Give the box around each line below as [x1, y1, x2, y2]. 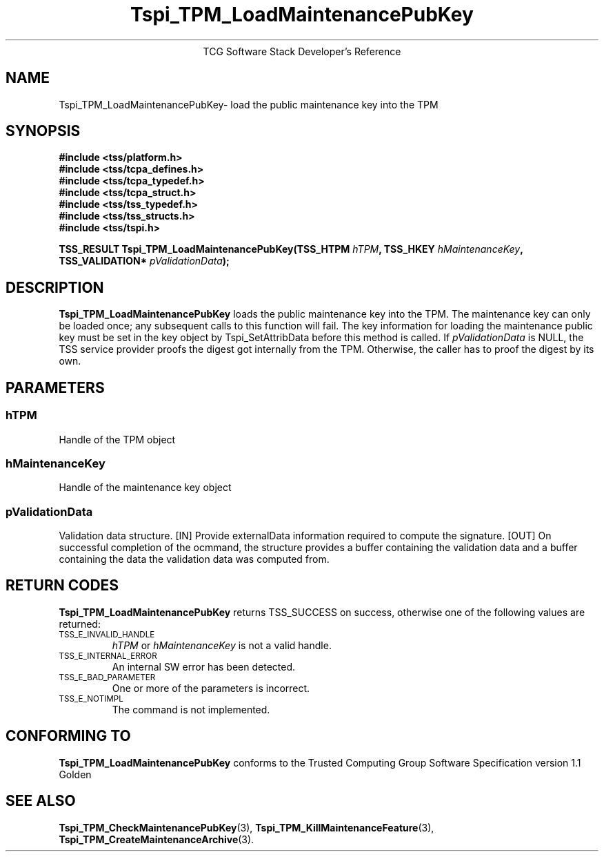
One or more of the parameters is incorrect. [112, 682, 310, 694]
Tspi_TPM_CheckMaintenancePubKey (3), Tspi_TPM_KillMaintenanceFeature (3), [59, 821, 434, 834]
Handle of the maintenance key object [59, 481, 232, 494]
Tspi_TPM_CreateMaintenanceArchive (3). [59, 833, 254, 845]
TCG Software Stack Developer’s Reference [203, 45, 401, 57]
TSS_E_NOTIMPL [59, 693, 123, 704]
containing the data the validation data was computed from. [59, 553, 330, 565]
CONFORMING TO [6, 727, 131, 745]
